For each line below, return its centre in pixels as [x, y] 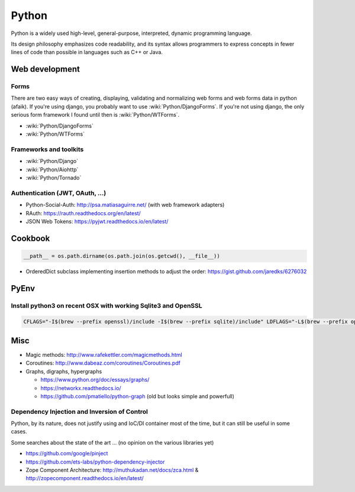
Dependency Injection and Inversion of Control [79, 411]
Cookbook [30, 238]
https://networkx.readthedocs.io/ [81, 388]
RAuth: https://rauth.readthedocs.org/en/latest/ [83, 213]
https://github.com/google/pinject [67, 453]
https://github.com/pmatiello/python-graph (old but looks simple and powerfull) [138, 396]
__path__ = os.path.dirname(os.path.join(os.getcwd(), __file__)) [122, 256]
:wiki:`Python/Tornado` [54, 177]
